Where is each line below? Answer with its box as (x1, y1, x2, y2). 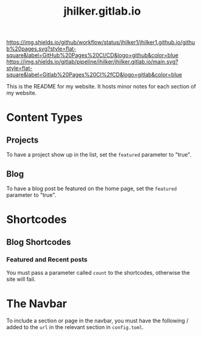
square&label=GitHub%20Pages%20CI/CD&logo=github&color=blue (6, 52, 179, 59)
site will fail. (6, 275, 36, 283)
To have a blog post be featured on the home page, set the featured (6, 185, 177, 192)
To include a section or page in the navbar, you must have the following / (6, 317, 189, 324)
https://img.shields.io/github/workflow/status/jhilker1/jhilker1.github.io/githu (6, 38, 195, 46)
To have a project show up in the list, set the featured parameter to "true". (6, 151, 192, 158)
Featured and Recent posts (6, 255, 88, 263)
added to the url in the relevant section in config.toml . (6, 323, 144, 330)
